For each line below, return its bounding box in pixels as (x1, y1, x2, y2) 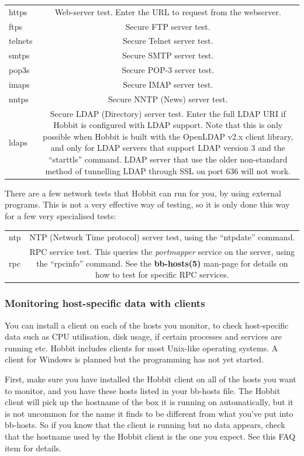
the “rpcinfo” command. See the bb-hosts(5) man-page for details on (36, 257, 288, 269)
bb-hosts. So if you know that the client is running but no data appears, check (5, 419, 285, 431)
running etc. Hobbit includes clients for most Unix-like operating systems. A (5, 341, 278, 354)
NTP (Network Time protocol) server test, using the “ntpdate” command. (29, 231, 295, 243)
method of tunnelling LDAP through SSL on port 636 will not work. (45, 164, 291, 177)
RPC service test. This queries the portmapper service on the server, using (29, 246, 295, 258)
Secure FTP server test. (125, 20, 210, 32)
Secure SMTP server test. (122, 49, 214, 61)
